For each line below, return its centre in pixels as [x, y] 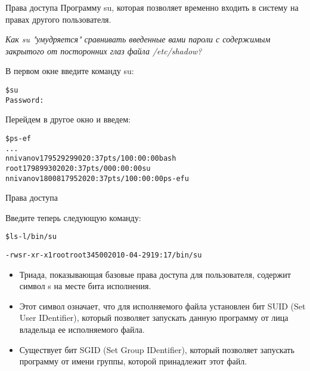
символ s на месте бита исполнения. [85, 286]
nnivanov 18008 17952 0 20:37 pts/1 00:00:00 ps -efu [97, 178]
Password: [25, 100]
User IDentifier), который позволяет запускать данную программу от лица [154, 318]
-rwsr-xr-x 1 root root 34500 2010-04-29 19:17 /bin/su [104, 255]
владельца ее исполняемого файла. [82, 329]
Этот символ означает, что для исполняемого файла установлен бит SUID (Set [162, 306]
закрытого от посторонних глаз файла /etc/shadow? [104, 50]
